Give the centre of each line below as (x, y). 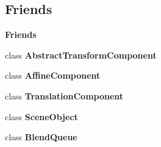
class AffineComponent (53, 75)
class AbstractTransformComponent (81, 55)
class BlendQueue (41, 137)
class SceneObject (41, 116)
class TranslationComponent (64, 95)
